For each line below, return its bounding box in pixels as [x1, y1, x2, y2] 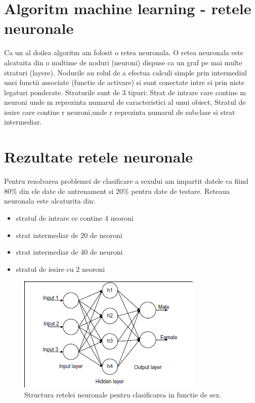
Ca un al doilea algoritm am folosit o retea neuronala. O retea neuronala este [4, 47, 243, 58]
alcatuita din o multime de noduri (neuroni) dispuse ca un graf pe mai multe [4, 57, 242, 67]
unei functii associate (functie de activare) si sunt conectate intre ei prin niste [4, 77, 244, 88]
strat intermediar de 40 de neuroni [16, 247, 123, 257]
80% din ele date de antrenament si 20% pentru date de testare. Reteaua [4, 185, 230, 196]
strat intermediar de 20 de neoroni [16, 229, 122, 240]
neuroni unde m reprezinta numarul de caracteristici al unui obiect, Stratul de [4, 97, 246, 107]
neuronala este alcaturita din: [4, 195, 95, 206]
